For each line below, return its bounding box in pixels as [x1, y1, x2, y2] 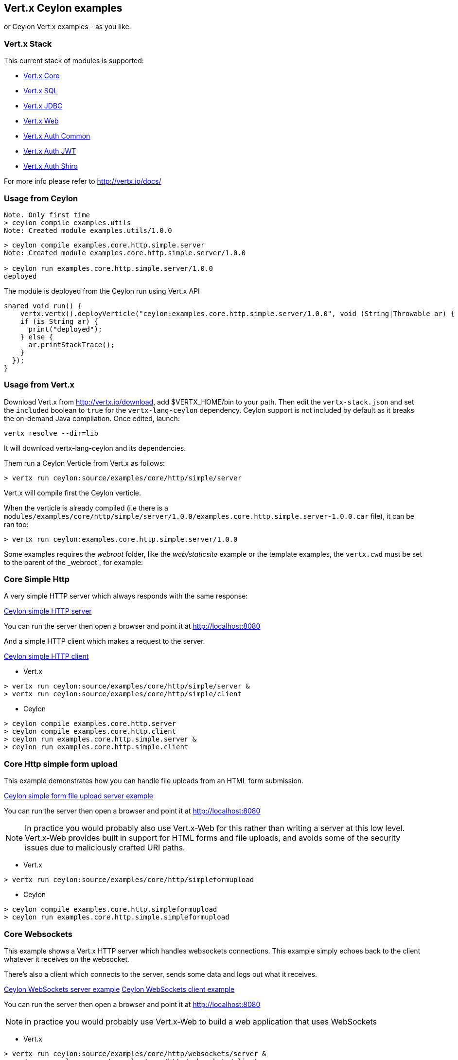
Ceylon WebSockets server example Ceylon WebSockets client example [4, 985, 235, 993]
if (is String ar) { [20, 317, 98, 325]
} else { [20, 333, 53, 341]
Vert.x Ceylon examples [4, 2, 123, 14]
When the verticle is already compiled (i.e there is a [4, 503, 168, 512]
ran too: [4, 520, 29, 529]
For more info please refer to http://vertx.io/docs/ [4, 177, 161, 186]
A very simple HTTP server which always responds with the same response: [4, 592, 248, 601]
